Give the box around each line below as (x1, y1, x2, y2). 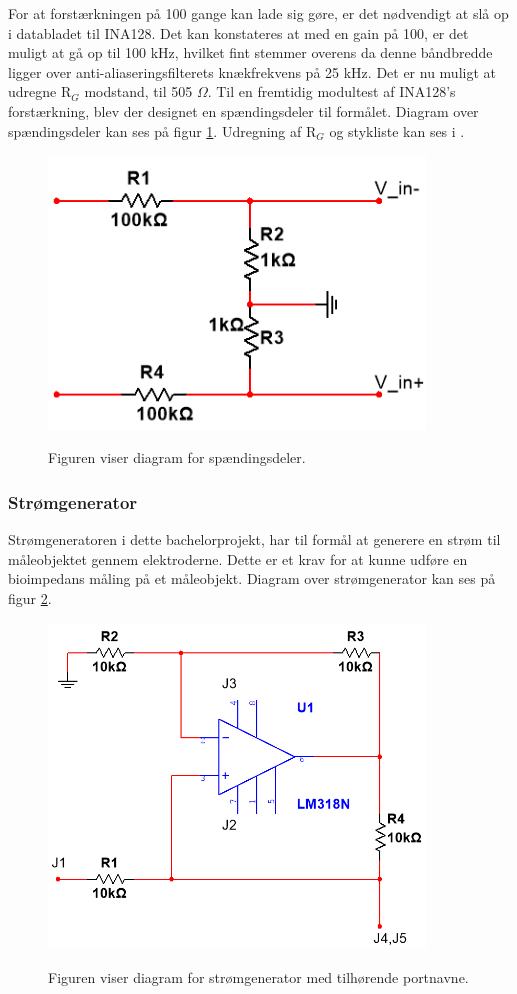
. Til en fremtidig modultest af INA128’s (207, 81, 456, 102)
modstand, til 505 (84, 81, 193, 102)
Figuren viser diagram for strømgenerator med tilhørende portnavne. (48, 967, 469, 988)
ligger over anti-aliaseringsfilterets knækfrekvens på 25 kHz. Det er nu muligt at (8, 61, 496, 82)
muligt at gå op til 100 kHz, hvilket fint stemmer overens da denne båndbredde (8, 42, 493, 63)
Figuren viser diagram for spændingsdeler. (48, 447, 306, 468)
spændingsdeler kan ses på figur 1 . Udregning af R (8, 120, 317, 141)
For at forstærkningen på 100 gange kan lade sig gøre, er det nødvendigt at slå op (8, 3, 509, 23)
